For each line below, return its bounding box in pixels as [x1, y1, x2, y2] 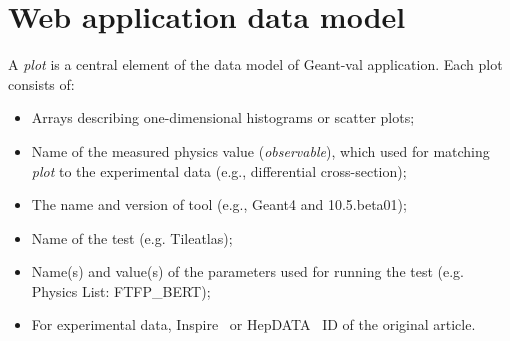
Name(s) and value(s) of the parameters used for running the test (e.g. [31, 261, 464, 282]
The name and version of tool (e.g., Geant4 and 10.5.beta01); [31, 194, 407, 215]
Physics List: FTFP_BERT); [31, 280, 211, 301]
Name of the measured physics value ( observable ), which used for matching [31, 140, 490, 161]
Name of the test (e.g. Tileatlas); [31, 227, 233, 248]
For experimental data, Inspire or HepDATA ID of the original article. [31, 314, 476, 335]
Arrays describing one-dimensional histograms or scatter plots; [31, 107, 415, 128]
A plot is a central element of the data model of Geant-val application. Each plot [8, 54, 503, 75]
